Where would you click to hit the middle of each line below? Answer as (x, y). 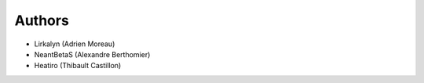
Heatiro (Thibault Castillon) (78, 66)
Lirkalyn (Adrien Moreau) (75, 44)
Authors (42, 20)
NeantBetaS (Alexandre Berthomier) (92, 54)
